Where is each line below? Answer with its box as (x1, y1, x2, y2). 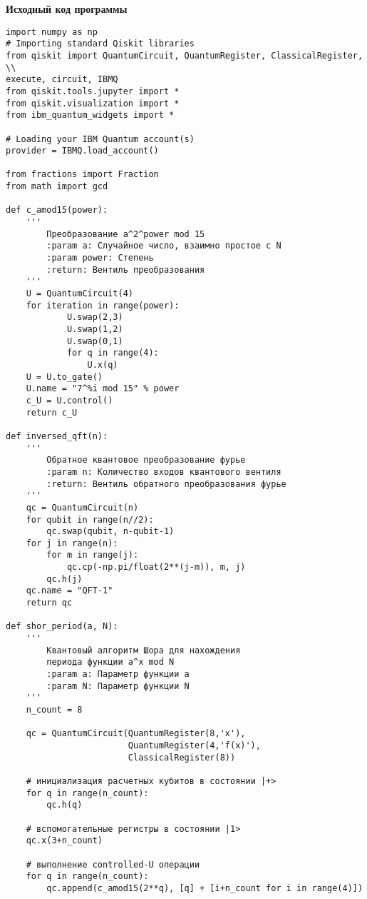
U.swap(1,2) (66, 324, 123, 334)
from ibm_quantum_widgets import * (6, 110, 175, 121)
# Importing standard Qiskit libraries (6, 39, 195, 49)
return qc (26, 598, 73, 608)
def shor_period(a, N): (6, 621, 118, 632)
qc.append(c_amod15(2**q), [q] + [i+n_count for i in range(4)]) (46, 883, 363, 893)
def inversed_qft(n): (6, 431, 108, 441)
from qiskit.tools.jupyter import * (6, 86, 180, 96)
